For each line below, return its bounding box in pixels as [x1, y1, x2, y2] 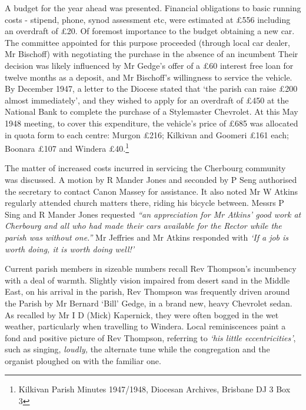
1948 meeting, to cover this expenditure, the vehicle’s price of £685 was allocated [5, 116, 298, 129]
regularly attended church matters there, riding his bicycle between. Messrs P [5, 196, 284, 209]
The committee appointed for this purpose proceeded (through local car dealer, [5, 36, 290, 48]
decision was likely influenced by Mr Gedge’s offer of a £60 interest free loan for [5, 59, 294, 71]
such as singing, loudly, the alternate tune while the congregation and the [5, 343, 270, 355]
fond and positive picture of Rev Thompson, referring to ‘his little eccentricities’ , [5, 331, 296, 344]
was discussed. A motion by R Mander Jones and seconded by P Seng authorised [5, 173, 297, 185]
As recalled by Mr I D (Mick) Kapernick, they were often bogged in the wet [5, 308, 279, 321]
